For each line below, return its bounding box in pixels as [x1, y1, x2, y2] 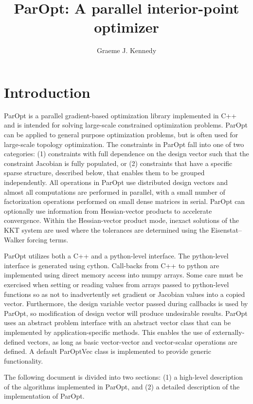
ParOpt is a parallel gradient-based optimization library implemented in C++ [4, 110, 237, 120]
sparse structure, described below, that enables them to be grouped [4, 167, 205, 178]
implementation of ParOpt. [4, 391, 85, 401]
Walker [4, 234, 25, 244]
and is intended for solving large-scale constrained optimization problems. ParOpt [4, 120, 248, 130]
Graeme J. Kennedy [96, 45, 157, 55]
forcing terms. [27, 234, 69, 244]
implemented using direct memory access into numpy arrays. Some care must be [4, 270, 243, 280]
